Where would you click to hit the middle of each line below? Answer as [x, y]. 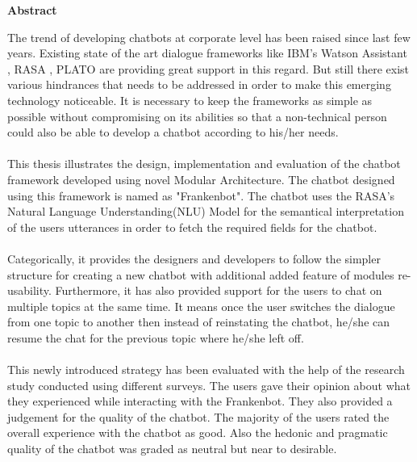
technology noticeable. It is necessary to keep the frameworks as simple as [190, 100]
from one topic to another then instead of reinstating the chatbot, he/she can [199, 322]
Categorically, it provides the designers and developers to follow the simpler [194, 258]
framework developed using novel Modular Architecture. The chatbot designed [201, 179]
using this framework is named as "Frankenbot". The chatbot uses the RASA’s [201, 195]
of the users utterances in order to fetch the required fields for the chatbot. [192, 227]
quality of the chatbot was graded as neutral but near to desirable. [172, 449]
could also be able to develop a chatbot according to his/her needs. [173, 132]
